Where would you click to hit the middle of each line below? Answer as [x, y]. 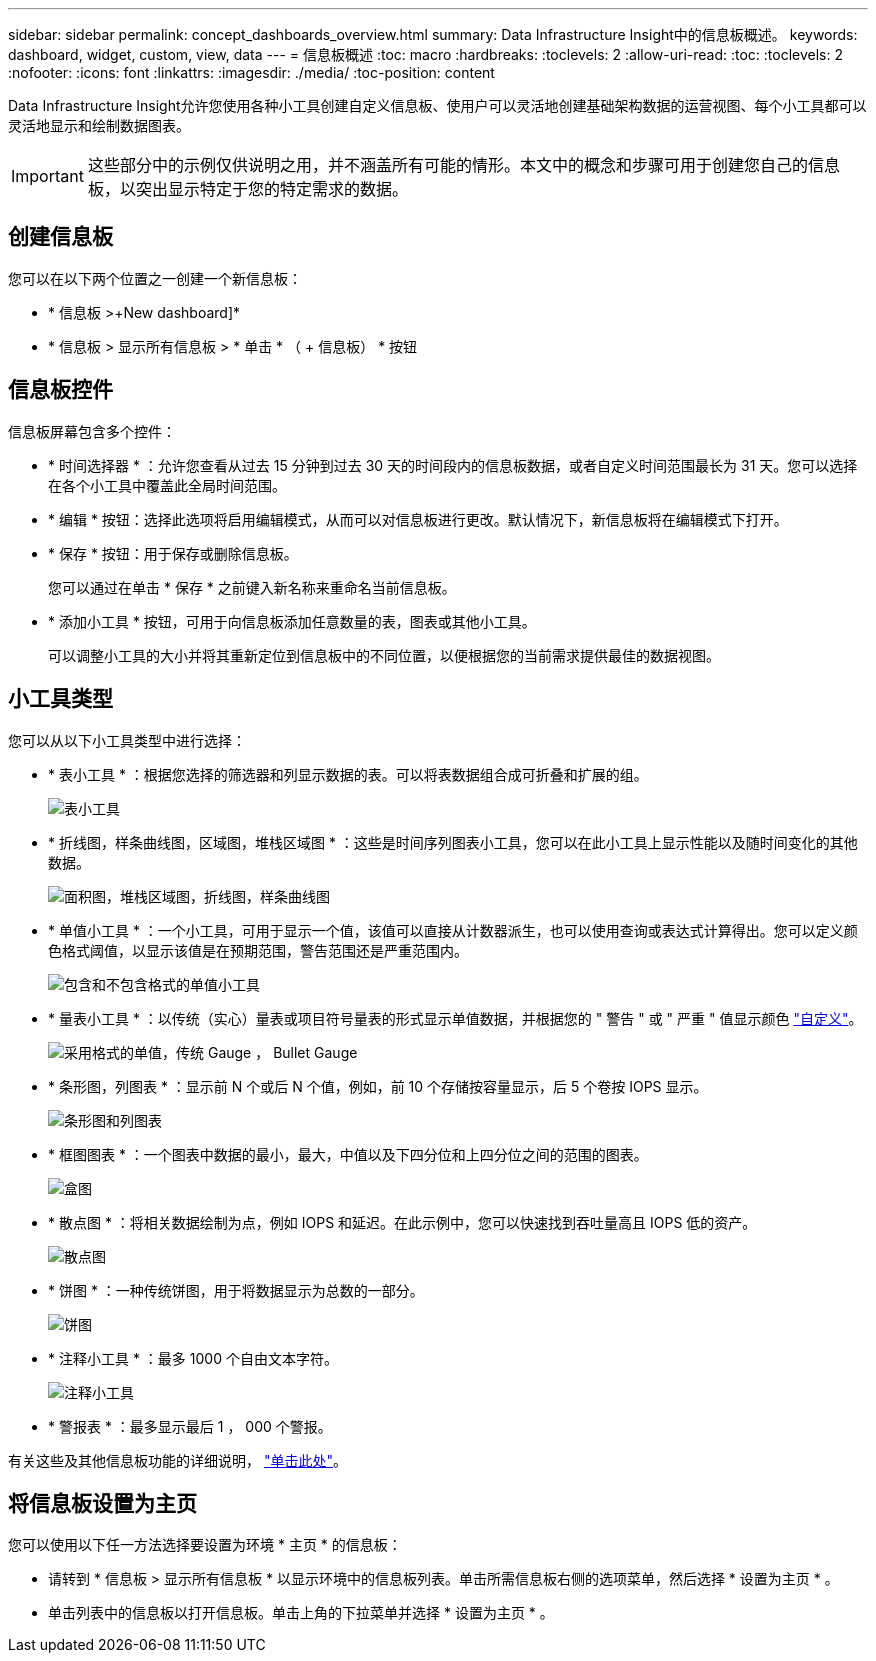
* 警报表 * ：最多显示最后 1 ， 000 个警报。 [190, 1426]
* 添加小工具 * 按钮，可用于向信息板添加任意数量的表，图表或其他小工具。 [292, 621]
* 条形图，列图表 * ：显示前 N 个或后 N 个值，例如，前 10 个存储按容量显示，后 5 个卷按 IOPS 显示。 [378, 1086]
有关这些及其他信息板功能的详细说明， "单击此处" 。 [177, 1460]
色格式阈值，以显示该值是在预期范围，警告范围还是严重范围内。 [258, 950]
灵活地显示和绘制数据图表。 [99, 125]
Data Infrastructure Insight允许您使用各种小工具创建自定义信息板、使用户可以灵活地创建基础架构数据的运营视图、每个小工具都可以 [437, 105]
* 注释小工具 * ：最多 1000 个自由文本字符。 [193, 1358]
